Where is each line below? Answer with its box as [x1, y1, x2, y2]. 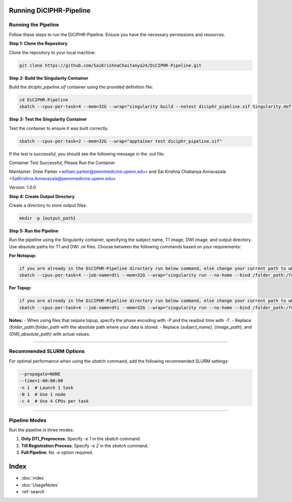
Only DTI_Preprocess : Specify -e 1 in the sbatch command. [21, 436, 141, 442]
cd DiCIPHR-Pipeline [19, 97, 68, 102]
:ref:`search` [21, 488, 46, 494]
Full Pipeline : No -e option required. [21, 449, 93, 455]
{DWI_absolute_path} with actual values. [9, 331, 91, 337]
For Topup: [9, 285, 32, 291]
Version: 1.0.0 [9, 185, 36, 190]
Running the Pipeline [9, 21, 59, 28]
